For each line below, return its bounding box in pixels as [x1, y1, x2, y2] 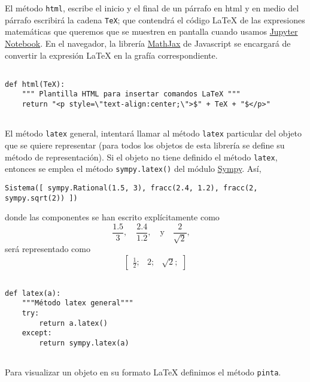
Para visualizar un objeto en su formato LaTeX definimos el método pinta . [5, 366, 281, 378]
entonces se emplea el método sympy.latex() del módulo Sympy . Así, [5, 162, 262, 175]
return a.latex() [39, 319, 108, 328]
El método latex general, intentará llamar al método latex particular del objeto [5, 127, 302, 140]
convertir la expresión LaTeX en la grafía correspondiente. [5, 48, 218, 61]
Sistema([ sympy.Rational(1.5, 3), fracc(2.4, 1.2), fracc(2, [5, 183, 258, 192]
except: [22, 329, 52, 338]
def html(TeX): [5, 80, 65, 89]
